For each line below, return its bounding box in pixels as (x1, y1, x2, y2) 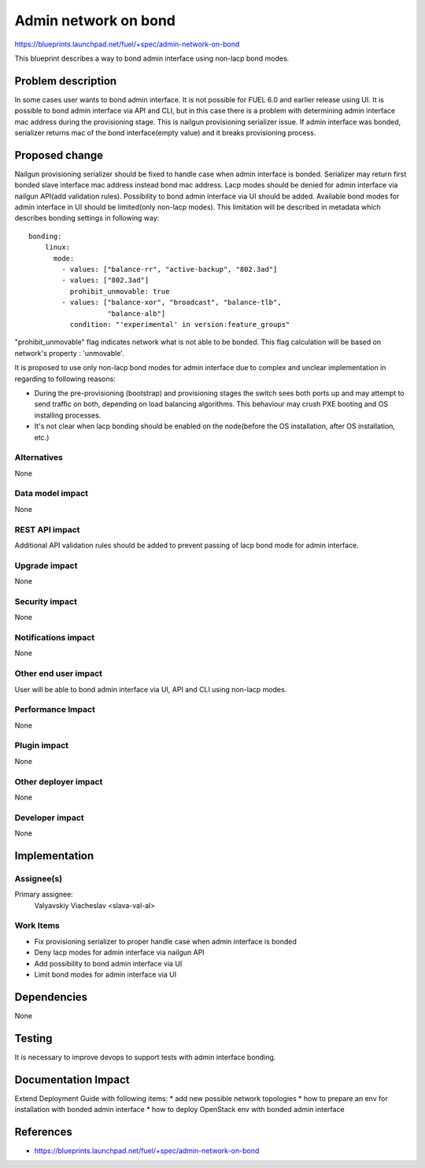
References (14, 1125, 72, 1138)
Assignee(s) (14, 873, 63, 884)
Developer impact (14, 812, 84, 823)
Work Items (14, 920, 60, 931)
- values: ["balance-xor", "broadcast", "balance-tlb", (61, 298, 283, 307)
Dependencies (14, 990, 88, 1003)
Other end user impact (14, 668, 102, 679)
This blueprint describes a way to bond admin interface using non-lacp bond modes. (14, 54, 290, 63)
